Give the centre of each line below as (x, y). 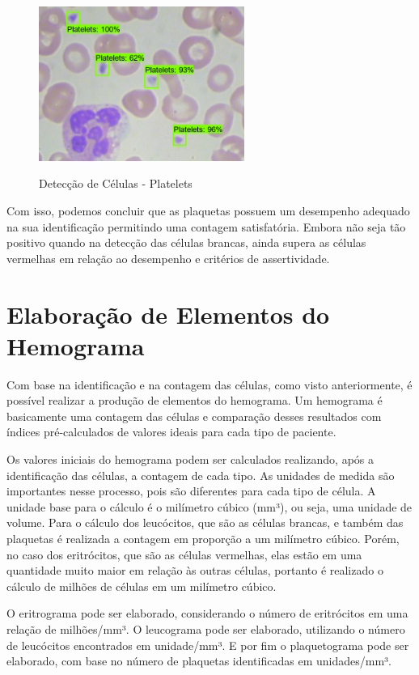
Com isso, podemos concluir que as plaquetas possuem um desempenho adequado (208, 210)
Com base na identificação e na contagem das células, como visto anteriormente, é (209, 384)
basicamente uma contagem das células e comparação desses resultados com (194, 416)
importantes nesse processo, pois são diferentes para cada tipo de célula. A (191, 491)
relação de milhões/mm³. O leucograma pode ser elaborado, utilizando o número (206, 628)
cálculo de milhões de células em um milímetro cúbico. (142, 586)
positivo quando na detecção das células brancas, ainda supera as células (186, 242)
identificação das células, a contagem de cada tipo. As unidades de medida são (201, 475)
